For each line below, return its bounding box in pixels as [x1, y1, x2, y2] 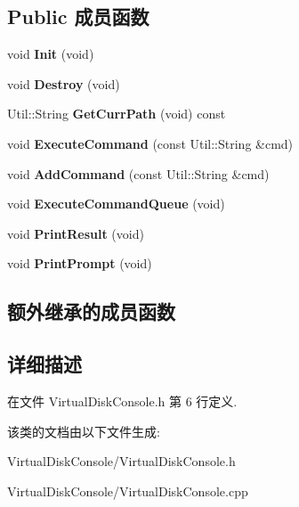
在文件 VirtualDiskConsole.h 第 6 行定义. [7, 391, 238, 410]
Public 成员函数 [7, 3, 149, 30]
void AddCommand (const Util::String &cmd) [7, 164, 270, 183]
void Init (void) [7, 45, 94, 63]
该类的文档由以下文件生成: [7, 421, 160, 440]
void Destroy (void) [7, 74, 120, 93]
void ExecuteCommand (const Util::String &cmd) [7, 134, 294, 152]
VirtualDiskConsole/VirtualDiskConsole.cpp [7, 481, 248, 500]
